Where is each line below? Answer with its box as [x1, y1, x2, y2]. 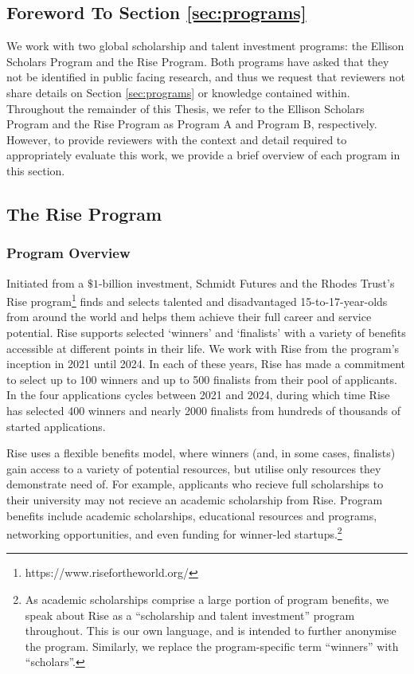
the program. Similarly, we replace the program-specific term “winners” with [25, 637, 399, 654]
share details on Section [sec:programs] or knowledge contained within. [6, 84, 350, 100]
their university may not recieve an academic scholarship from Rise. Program [6, 491, 383, 507]
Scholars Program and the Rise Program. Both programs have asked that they [6, 53, 389, 69]
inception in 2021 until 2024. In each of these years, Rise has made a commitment [6, 355, 405, 372]
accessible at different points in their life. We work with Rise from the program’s [6, 339, 400, 356]
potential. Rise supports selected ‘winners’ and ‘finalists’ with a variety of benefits [6, 323, 406, 340]
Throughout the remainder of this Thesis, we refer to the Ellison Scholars [6, 100, 365, 116]
